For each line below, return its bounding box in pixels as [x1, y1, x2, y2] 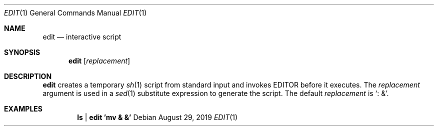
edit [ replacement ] [68, 56, 130, 65]
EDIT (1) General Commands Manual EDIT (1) [4, 8, 147, 17]
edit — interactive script [42, 32, 121, 41]
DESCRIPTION [4, 72, 52, 80]
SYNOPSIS [4, 48, 40, 56]
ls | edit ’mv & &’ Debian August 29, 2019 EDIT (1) [77, 113, 238, 121]
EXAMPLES [4, 104, 42, 113]
